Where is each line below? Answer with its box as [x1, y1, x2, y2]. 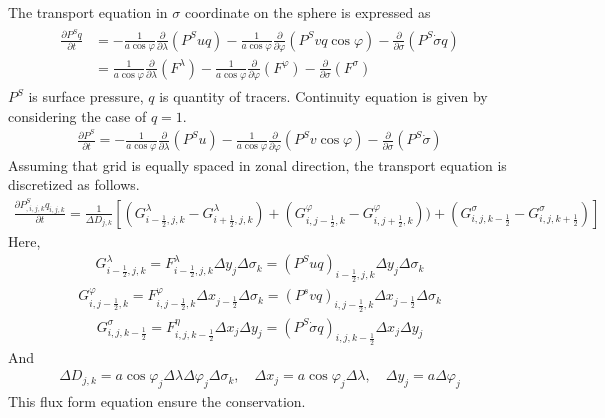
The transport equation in [8, 2, 168, 22]
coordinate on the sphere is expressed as [184, 2, 431, 22]
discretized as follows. [8, 174, 140, 195]
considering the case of [8, 105, 147, 126]
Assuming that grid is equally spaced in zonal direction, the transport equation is [8, 154, 507, 175]
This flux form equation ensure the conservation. [8, 391, 306, 412]
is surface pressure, [28, 86, 144, 107]
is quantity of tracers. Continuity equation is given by [159, 86, 488, 107]
